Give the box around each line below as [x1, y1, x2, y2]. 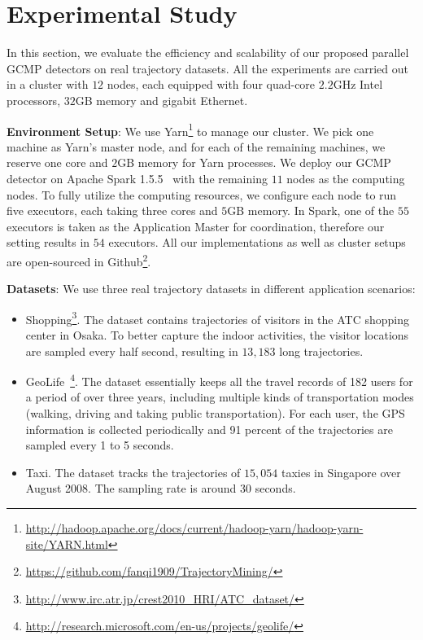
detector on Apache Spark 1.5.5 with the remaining [7, 169, 268, 186]
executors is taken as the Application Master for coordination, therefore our [7, 217, 385, 235]
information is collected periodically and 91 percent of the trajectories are [25, 420, 393, 437]
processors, [7, 91, 61, 108]
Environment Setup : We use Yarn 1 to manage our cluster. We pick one [7, 120, 374, 139]
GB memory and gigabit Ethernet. [75, 91, 248, 108]
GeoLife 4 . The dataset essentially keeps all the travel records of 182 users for [25, 370, 413, 389]
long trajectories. [279, 342, 364, 359]
